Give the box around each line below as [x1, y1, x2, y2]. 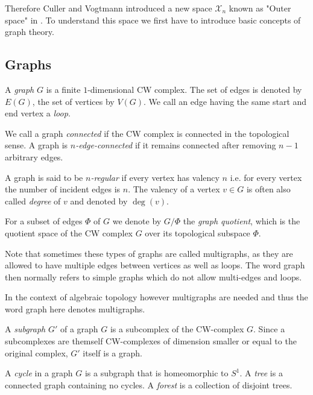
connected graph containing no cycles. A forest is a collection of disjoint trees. [5, 378, 292, 391]
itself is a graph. [83, 346, 142, 359]
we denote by [112, 215, 162, 227]
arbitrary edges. [5, 150, 63, 163]
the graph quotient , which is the [183, 215, 300, 227]
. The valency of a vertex [128, 183, 220, 195]
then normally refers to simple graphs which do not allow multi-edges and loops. [5, 270, 302, 283]
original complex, [5, 346, 68, 359]
